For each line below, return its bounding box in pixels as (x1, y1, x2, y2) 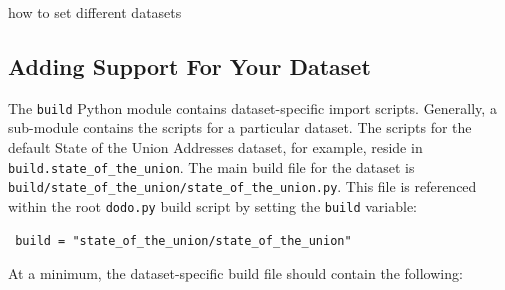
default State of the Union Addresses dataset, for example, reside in (8, 137, 423, 158)
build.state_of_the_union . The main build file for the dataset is (8, 156, 415, 177)
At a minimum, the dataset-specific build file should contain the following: (8, 263, 463, 284)
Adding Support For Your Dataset (8, 50, 371, 81)
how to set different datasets (8, 2, 182, 22)
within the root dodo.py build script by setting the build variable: (8, 195, 418, 216)
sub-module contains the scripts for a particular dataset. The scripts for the (8, 117, 472, 138)
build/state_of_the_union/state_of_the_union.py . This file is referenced (8, 176, 477, 197)
